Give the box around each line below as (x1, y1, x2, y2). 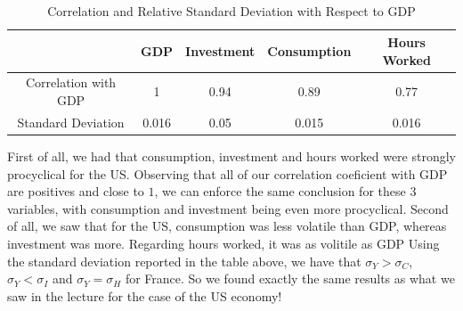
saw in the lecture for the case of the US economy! (7, 286, 282, 305)
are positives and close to (7, 182, 144, 201)
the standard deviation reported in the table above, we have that (7, 251, 361, 270)
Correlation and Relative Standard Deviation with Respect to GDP (47, 2, 416, 20)
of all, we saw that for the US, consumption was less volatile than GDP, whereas (7, 217, 447, 235)
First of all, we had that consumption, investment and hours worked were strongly (7, 146, 456, 165)
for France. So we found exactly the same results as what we (125, 269, 455, 288)
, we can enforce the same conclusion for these (154, 182, 406, 201)
